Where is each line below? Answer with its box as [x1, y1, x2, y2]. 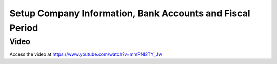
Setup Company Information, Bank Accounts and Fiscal [9, 8, 250, 19]
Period [9, 22, 38, 33]
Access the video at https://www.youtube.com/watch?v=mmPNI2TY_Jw [9, 51, 163, 57]
